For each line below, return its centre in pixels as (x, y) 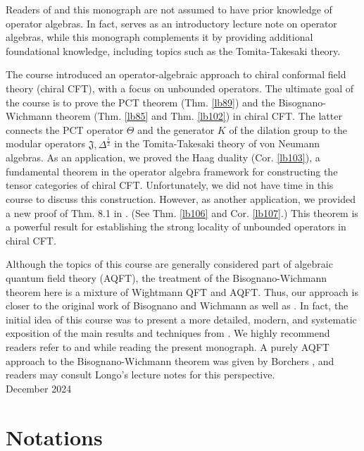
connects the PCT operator (65, 129)
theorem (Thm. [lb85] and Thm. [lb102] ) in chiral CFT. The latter (199, 116)
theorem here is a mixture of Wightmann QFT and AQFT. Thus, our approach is (182, 291)
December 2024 (39, 388)
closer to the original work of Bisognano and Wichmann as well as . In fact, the (177, 305)
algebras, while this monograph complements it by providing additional (159, 37)
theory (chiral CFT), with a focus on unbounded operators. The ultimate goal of (180, 88)
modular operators (45, 143)
